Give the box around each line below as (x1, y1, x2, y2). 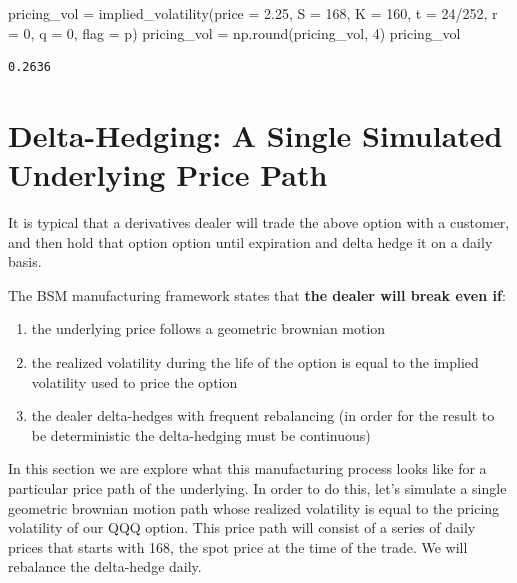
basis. (8, 251, 42, 272)
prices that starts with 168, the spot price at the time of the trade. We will (8, 536, 468, 557)
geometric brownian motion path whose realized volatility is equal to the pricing (8, 497, 500, 518)
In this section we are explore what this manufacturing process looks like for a (8, 458, 487, 479)
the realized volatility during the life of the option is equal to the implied (31, 352, 479, 373)
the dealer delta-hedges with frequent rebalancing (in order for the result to (31, 405, 495, 426)
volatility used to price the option (31, 371, 238, 392)
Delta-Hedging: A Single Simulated (8, 114, 503, 155)
